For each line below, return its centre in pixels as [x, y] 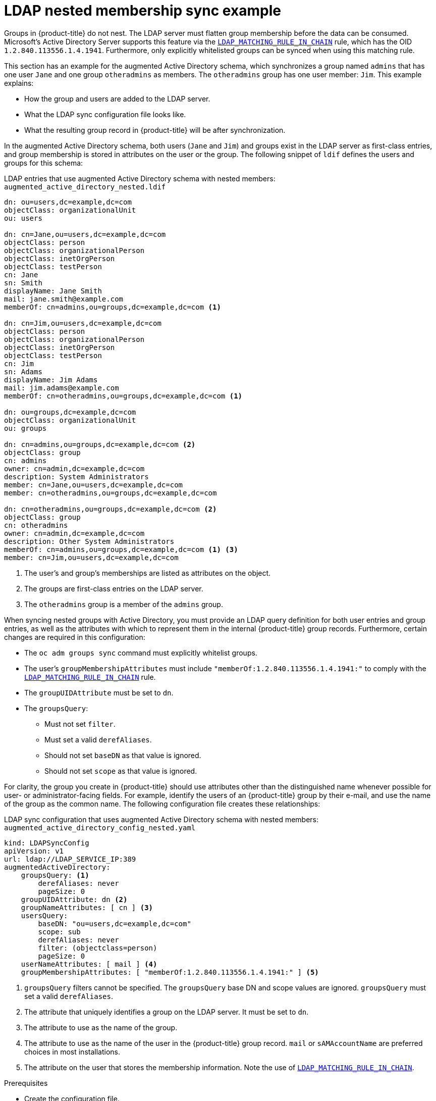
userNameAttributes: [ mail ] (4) [89, 964]
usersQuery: [44, 915]
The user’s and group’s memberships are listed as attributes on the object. [148, 573]
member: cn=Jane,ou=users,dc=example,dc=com [94, 485]
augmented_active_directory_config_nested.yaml [100, 828]
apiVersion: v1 [34, 851]
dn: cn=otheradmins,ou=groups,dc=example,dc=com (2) [111, 509]
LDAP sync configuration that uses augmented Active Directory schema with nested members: [161, 819]
